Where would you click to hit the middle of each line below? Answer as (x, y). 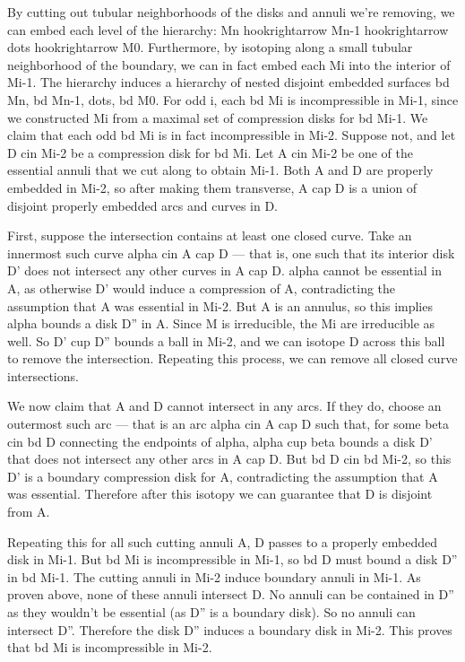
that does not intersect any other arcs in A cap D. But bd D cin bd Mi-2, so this (229, 459)
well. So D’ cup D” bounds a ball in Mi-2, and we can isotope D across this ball (226, 340)
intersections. (43, 375)
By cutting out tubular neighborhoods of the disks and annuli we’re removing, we (231, 12)
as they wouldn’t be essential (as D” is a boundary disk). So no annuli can (211, 612)
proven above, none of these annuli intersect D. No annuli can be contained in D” (231, 594)
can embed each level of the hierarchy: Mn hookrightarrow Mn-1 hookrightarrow (228, 29)
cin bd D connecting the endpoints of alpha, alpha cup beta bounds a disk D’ (220, 441)
